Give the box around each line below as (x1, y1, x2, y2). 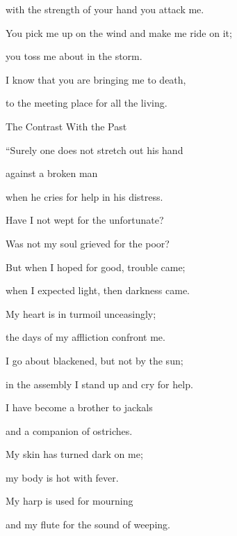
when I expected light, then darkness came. (6, 283, 190, 298)
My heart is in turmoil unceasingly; (6, 306, 156, 321)
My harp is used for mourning (6, 493, 133, 508)
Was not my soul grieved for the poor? (6, 236, 170, 250)
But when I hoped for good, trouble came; (6, 259, 186, 274)
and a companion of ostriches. (6, 423, 133, 438)
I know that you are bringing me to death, (6, 72, 186, 86)
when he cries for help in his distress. (6, 189, 163, 204)
